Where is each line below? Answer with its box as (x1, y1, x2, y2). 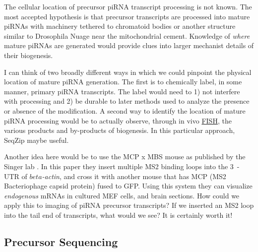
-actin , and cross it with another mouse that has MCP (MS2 (42, 171, 226, 181)
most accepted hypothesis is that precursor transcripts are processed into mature (4, 11, 250, 21)
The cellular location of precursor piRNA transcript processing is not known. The (4, 1, 252, 11)
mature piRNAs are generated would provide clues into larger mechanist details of (4, 40, 254, 51)
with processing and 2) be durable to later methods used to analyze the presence (4, 96, 250, 106)
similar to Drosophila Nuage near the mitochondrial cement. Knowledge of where (4, 30, 250, 41)
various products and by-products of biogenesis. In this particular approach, (4, 125, 235, 135)
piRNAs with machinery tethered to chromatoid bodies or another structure (4, 21, 236, 31)
